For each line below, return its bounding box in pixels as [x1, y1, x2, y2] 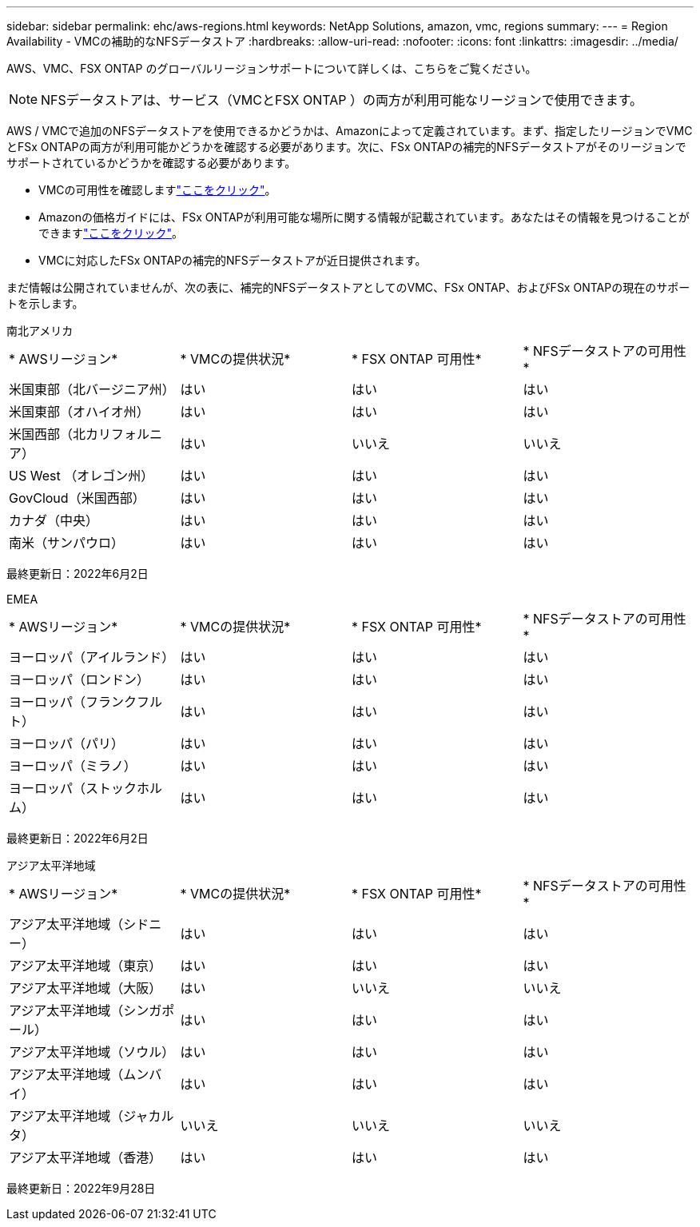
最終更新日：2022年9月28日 [6, 1181, 156, 1195]
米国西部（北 [9, 426, 86, 442]
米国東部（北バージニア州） [9, 381, 175, 397]
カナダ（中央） [9, 512, 99, 528]
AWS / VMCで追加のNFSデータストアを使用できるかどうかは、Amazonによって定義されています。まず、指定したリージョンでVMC [6, 124, 693, 137]
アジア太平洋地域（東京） [9, 958, 162, 974]
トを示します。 [6, 297, 84, 310]
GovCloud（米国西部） [9, 490, 145, 506]
